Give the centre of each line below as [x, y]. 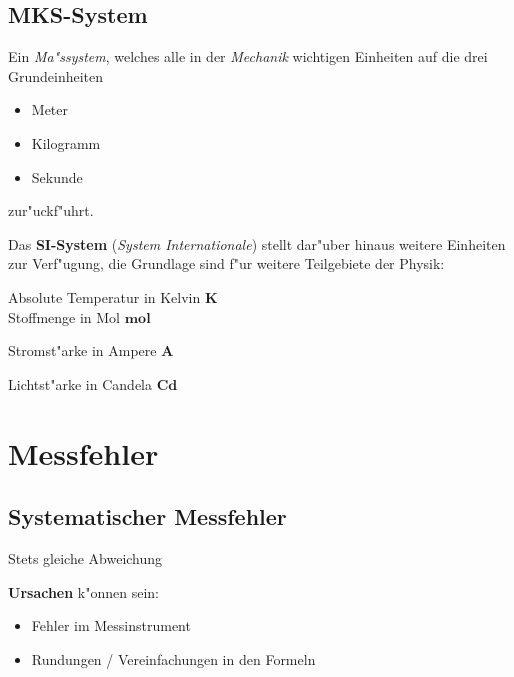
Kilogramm [66, 142]
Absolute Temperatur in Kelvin [104, 296]
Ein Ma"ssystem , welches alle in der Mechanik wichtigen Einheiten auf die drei [248, 56]
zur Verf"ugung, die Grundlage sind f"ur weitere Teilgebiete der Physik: [226, 263]
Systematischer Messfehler [147, 516]
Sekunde [57, 176]
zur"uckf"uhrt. [51, 210]
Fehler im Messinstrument [111, 625]
